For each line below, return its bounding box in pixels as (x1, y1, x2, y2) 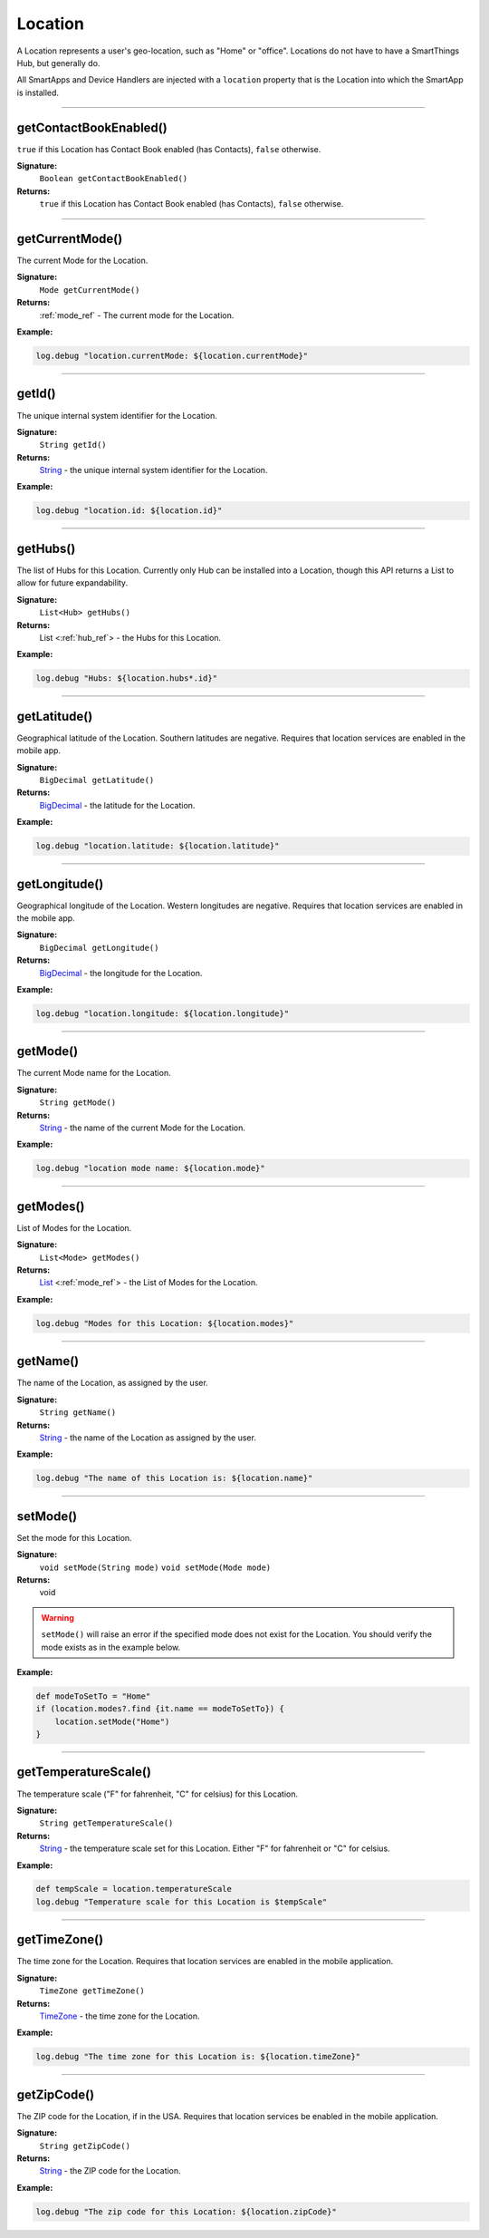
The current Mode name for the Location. (16, 1068, 171, 1079)
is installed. (16, 87, 59, 98)
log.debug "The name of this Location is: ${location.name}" (35, 1473, 313, 1484)
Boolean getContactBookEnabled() (39, 173, 188, 184)
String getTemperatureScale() (39, 1818, 174, 1828)
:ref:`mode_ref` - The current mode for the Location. (39, 309, 235, 321)
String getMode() (39, 1098, 117, 1108)
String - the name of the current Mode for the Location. (39, 1122, 246, 1133)
